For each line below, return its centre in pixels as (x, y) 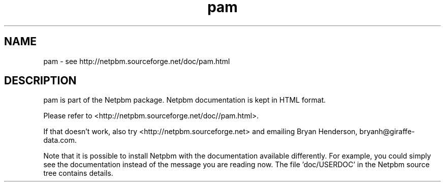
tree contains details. (78, 173)
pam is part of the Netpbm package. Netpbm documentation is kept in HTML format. (185, 100)
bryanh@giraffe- (387, 132)
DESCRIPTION (40, 81)
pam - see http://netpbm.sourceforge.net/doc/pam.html (137, 61)
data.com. (60, 140)
